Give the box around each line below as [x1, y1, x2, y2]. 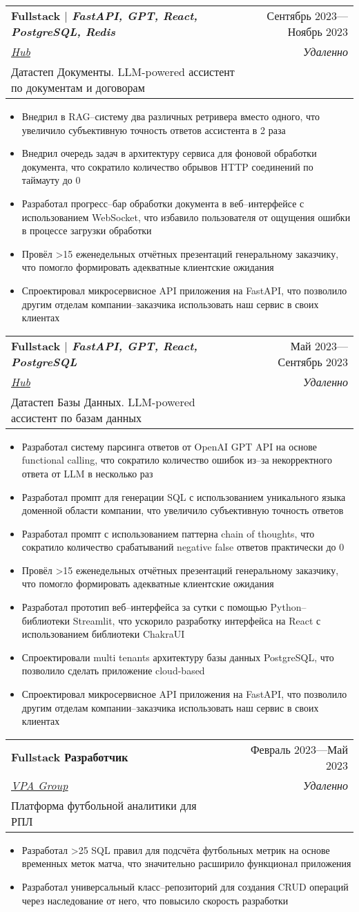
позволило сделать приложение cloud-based [21, 663, 205, 678]
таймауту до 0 [21, 173, 81, 187]
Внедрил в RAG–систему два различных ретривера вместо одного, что [21, 109, 320, 123]
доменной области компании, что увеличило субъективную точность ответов [21, 503, 344, 517]
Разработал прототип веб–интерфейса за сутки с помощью [21, 600, 267, 614]
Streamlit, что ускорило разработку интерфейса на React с [72, 613, 321, 627]
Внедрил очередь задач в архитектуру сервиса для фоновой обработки [21, 146, 317, 160]
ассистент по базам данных [11, 409, 142, 426]
